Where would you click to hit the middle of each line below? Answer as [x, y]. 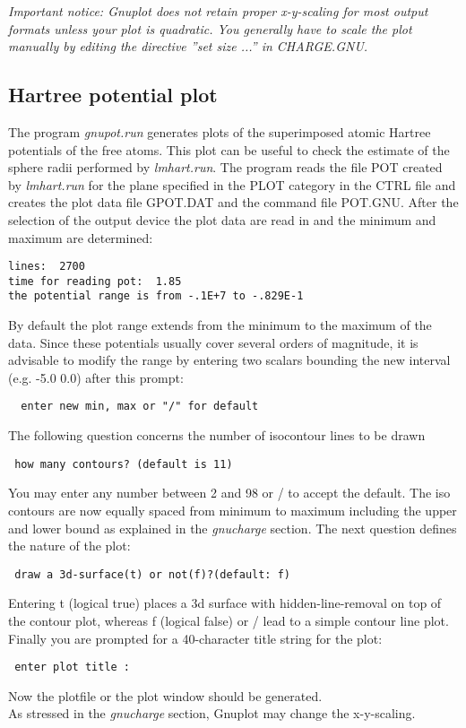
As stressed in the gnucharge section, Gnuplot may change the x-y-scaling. [212, 713]
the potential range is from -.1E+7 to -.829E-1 [156, 296]
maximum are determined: [81, 237]
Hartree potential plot [113, 95]
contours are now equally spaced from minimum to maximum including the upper [233, 510]
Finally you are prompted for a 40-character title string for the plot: [195, 638]
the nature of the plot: [69, 546]
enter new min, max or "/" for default [140, 407]
